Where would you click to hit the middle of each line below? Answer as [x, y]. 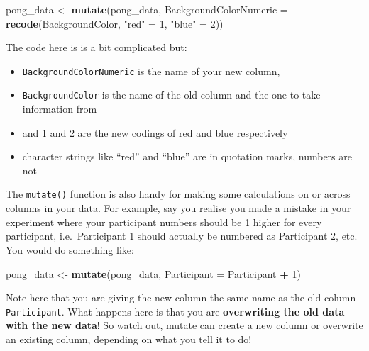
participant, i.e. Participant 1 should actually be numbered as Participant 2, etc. [182, 236]
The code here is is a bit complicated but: [97, 47]
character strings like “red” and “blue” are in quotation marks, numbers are [187, 156]
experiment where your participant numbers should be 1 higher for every [164, 222]
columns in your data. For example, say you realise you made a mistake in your [178, 208]
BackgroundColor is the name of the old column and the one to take [171, 95]
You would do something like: [70, 249]
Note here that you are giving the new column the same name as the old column [181, 297]
